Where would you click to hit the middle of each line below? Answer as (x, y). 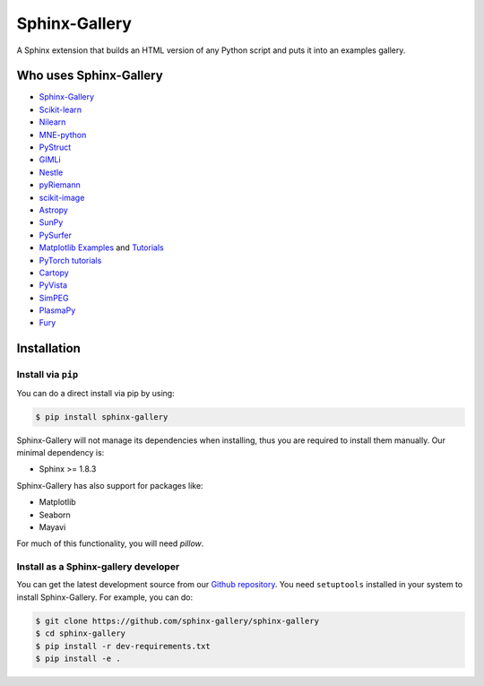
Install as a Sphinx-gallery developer (98, 567)
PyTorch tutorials (70, 260)
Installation (48, 348)
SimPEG (54, 298)
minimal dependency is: (60, 452)
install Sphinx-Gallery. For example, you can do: (104, 597)
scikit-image (62, 197)
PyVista (53, 285)
